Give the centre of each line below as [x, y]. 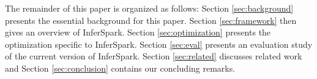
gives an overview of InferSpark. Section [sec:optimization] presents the [138, 32]
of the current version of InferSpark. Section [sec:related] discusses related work [154, 56]
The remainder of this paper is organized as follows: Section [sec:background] [149, 8]
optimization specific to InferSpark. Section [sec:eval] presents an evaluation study [159, 44]
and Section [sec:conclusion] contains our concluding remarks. [120, 68]
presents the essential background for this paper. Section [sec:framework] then [151, 20]
